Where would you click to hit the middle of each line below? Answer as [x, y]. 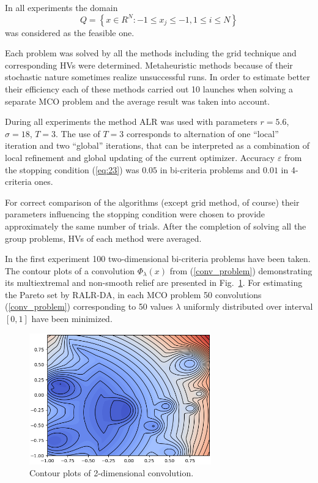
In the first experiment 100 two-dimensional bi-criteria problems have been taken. [158, 259]
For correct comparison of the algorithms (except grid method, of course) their [152, 202]
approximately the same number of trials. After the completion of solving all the [156, 226]
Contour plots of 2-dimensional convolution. [112, 473]
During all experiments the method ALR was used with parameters [131, 122]
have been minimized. [72, 319]
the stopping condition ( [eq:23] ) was [72, 169]
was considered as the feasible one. [70, 32]
